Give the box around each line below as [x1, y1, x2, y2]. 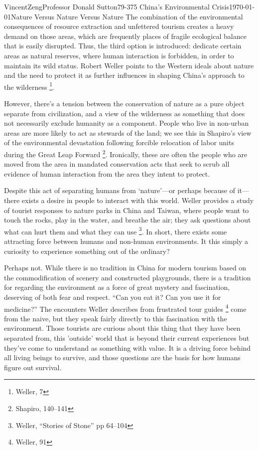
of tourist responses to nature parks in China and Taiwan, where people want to [4, 205, 249, 215]
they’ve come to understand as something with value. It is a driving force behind [4, 342, 251, 353]
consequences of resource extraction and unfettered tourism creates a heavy [4, 21, 234, 31]
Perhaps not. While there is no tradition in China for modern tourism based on [4, 262, 247, 273]
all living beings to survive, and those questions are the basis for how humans [4, 352, 241, 363]
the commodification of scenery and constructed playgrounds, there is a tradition [4, 272, 251, 282]
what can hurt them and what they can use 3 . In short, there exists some [4, 225, 227, 236]
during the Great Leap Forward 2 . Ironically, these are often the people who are [4, 147, 248, 159]
